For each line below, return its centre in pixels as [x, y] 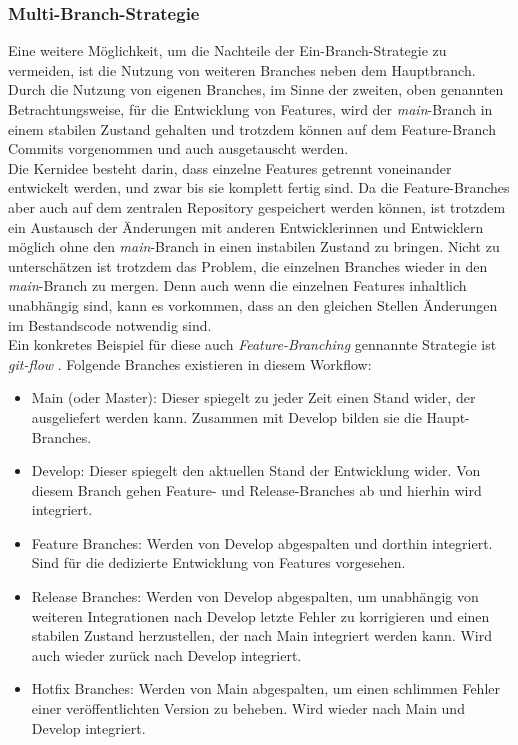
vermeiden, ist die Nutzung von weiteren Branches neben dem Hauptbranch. [242, 69]
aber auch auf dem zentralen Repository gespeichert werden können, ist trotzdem [257, 206]
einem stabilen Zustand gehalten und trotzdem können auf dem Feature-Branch [252, 128]
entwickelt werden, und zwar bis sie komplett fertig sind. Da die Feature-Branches [259, 187]
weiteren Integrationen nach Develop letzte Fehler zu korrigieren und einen [260, 615]
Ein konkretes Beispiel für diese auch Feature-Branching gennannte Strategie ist [252, 344]
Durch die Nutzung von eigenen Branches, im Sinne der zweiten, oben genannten [256, 89]
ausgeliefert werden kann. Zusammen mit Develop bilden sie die [226, 416]
